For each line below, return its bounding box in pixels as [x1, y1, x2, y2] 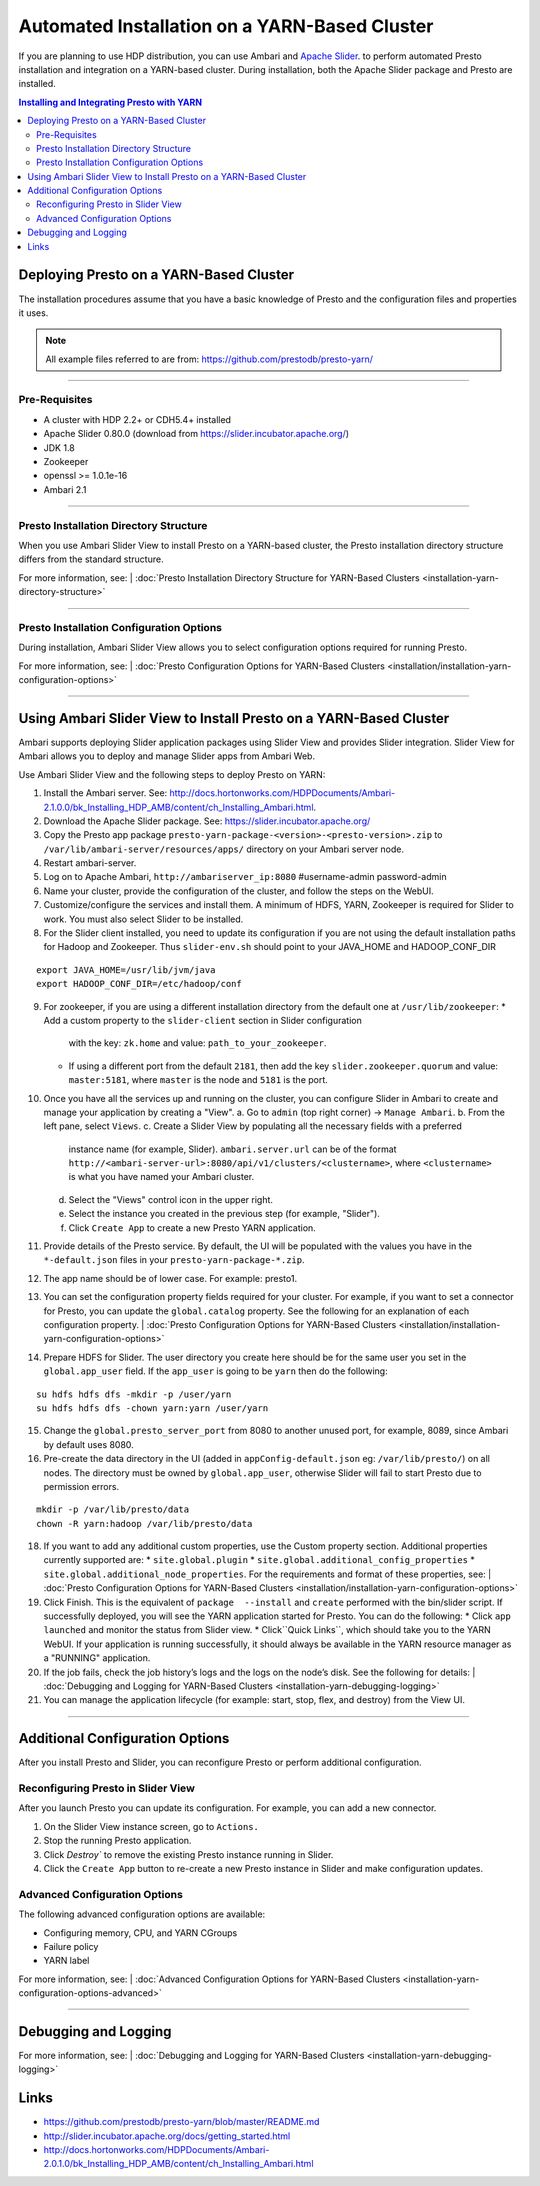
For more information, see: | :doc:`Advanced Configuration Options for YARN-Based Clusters [18, 1973, 401, 1985]
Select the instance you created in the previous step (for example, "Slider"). [68, 1208, 380, 1220]
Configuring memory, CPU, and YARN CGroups [43, 1926, 238, 1939]
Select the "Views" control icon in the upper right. [68, 1193, 274, 1205]
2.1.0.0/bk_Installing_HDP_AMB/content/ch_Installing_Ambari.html [43, 801, 314, 813]
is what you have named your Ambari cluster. [68, 1171, 255, 1183]
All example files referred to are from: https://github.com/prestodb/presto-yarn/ [45, 353, 374, 365]
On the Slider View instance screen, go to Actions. [43, 1820, 259, 1832]
